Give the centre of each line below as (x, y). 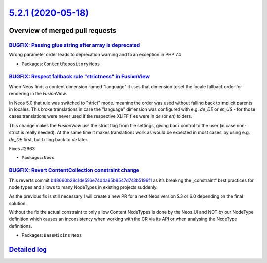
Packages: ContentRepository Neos (61, 64)
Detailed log (28, 249)
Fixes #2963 (22, 148)
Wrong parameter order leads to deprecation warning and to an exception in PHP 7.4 (95, 55)
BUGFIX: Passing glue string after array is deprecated (75, 45)
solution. (18, 203)
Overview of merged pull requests (63, 30)
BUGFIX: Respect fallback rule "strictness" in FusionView (80, 77)
